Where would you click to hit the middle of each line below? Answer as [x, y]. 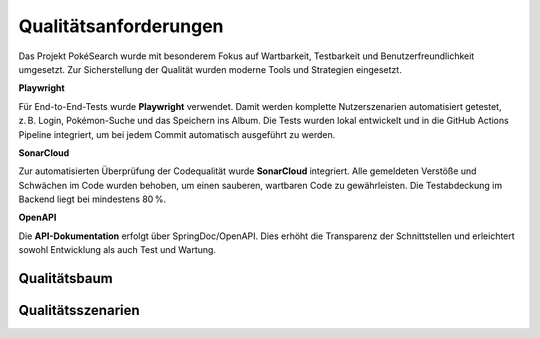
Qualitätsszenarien [79, 310]
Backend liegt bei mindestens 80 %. [92, 199]
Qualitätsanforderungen [121, 26]
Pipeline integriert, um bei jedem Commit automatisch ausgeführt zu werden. [177, 134]
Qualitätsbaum [66, 278]
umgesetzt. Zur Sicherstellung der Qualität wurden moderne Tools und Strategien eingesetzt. [210, 69]
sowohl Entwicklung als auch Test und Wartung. [117, 250]
